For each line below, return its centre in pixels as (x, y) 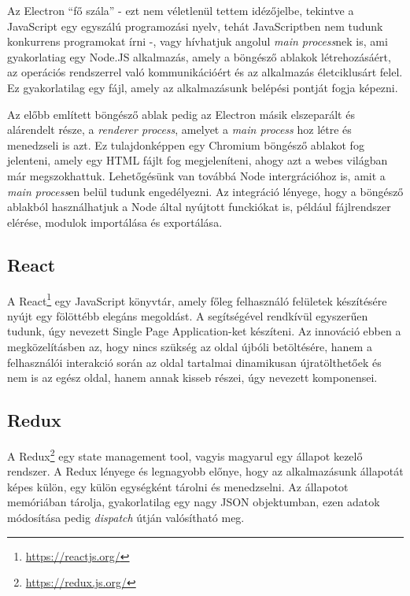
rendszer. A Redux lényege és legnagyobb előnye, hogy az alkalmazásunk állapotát (205, 471)
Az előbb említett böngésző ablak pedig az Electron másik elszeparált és (181, 114)
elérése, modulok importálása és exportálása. (115, 222)
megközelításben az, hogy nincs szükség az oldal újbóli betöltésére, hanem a (190, 346)
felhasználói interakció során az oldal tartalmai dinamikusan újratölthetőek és (194, 362)
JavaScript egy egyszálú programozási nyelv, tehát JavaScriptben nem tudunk (195, 26)
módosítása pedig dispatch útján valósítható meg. (126, 517)
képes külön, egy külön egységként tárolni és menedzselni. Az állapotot (178, 486)
